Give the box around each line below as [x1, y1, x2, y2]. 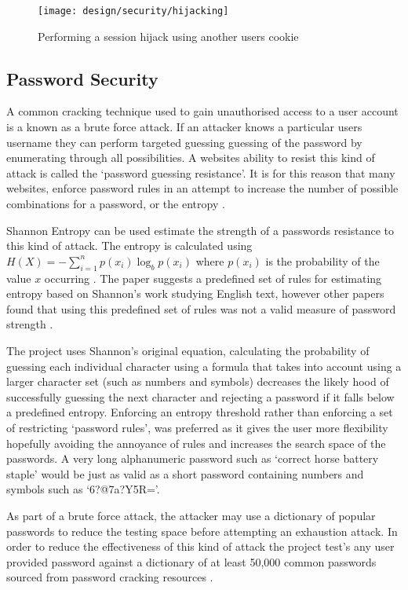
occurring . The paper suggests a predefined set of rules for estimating [44, 269, 382, 286]
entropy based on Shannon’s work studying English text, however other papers [6, 285, 384, 302]
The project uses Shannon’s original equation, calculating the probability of [6, 342, 370, 358]
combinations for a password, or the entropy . [6, 196, 225, 212]
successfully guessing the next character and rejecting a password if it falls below [6, 388, 395, 405]
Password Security [6, 66, 158, 90]
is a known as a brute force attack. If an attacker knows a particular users [6, 119, 362, 135]
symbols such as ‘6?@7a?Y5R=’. [6, 481, 160, 497]
